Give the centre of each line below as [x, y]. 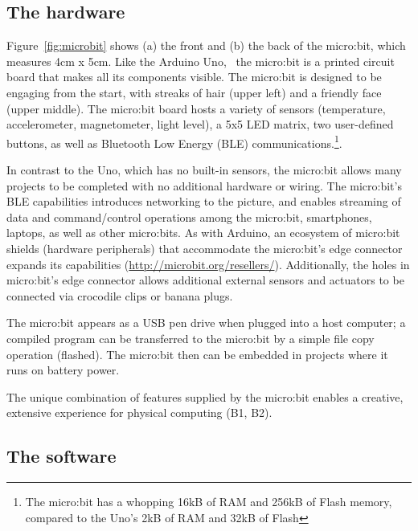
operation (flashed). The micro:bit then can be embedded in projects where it [197, 354]
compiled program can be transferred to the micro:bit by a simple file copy [191, 338]
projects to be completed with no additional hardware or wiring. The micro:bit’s [204, 185]
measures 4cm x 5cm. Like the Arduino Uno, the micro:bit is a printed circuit [201, 61]
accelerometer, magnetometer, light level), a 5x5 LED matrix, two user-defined [200, 124]
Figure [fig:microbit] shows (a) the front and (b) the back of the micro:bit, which [206, 45]
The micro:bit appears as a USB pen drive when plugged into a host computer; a [206, 323]
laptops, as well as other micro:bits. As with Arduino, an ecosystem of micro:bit [203, 233]
